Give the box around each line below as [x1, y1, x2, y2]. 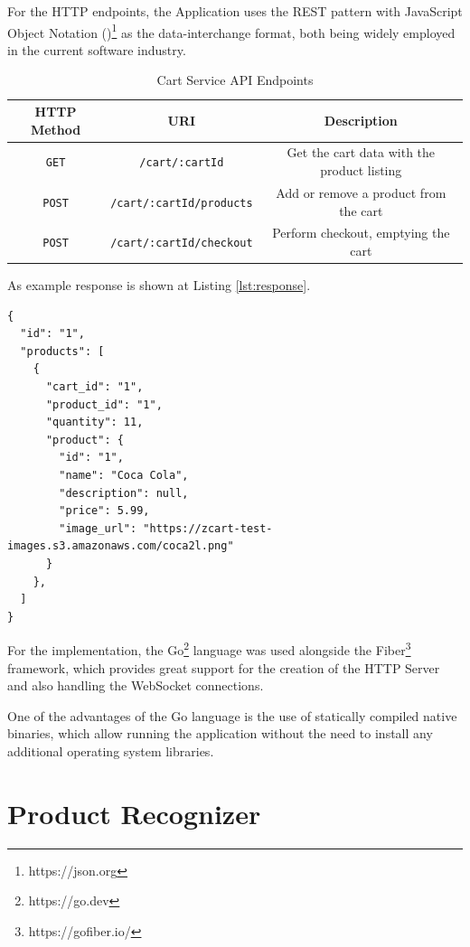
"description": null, [59, 486, 189, 500]
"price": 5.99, [59, 504, 150, 518]
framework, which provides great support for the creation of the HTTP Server [7, 658, 440, 677]
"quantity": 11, [45, 416, 144, 429]
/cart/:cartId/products [110, 196, 253, 210]
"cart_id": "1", [45, 380, 144, 393]
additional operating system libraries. [7, 741, 214, 760]
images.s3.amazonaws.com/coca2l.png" [7, 539, 234, 553]
